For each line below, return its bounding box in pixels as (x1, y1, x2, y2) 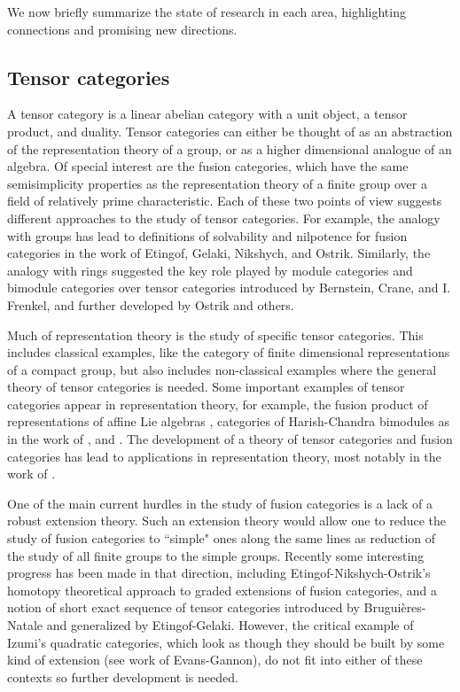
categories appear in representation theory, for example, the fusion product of (7, 394, 428, 413)
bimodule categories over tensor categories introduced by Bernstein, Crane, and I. (7, 278, 451, 297)
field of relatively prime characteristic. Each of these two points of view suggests (7, 191, 442, 210)
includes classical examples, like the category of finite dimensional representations (7, 343, 450, 362)
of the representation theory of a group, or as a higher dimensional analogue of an (7, 139, 452, 158)
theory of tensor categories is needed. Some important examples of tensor (7, 377, 405, 396)
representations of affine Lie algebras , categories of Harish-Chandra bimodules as (7, 412, 450, 431)
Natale (7, 616, 43, 634)
